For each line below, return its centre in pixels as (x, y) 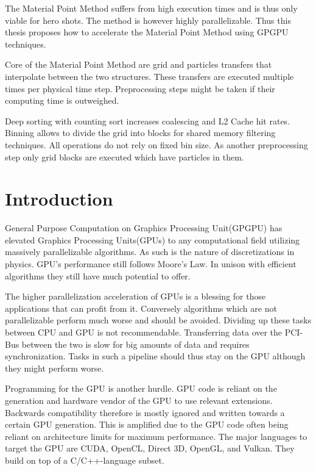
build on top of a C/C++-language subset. (85, 460)
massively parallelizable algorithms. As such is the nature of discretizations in (150, 252)
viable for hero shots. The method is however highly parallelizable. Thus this (148, 20)
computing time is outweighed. (62, 100)
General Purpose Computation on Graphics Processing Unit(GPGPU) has (144, 228)
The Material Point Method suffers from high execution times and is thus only (151, 8)
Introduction (59, 199)
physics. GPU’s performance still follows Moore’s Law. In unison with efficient (151, 264)
